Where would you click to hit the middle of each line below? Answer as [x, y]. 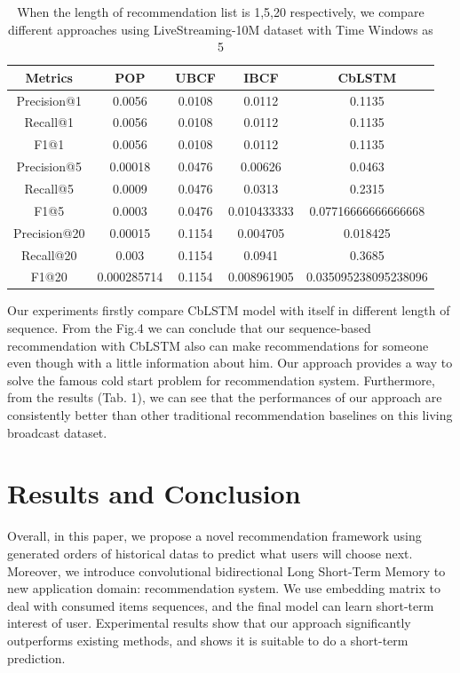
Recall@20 [49, 254]
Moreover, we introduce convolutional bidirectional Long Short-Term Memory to [226, 570]
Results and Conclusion [154, 493]
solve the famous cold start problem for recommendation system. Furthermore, [221, 380]
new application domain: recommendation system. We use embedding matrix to [224, 588]
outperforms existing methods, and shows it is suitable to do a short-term [208, 640]
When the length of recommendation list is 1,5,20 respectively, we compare [221, 12]
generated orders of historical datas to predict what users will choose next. [210, 553]
